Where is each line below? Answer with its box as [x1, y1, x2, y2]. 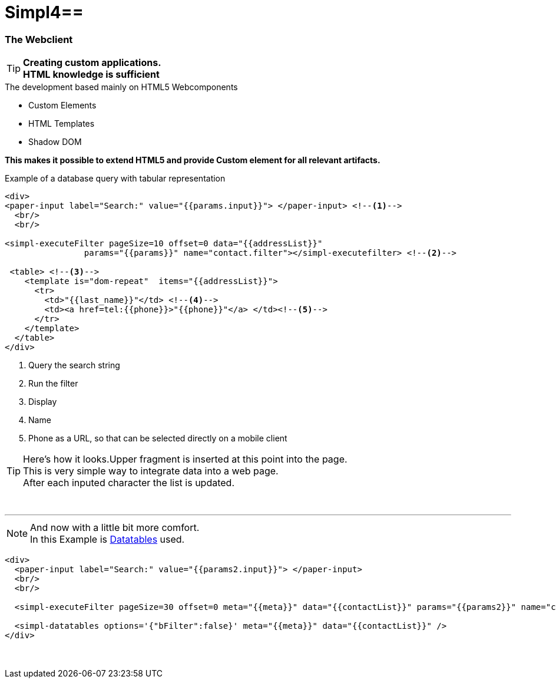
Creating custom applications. [23, 57, 161, 69]
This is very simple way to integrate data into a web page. [23, 465, 279, 477]
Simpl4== [5, 2, 84, 22]
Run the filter [28, 378, 78, 389]
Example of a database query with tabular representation [5, 173, 226, 184]
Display [28, 397, 57, 407]
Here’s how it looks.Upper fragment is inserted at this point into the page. [23, 453, 347, 466]
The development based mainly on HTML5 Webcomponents [5, 82, 238, 93]
